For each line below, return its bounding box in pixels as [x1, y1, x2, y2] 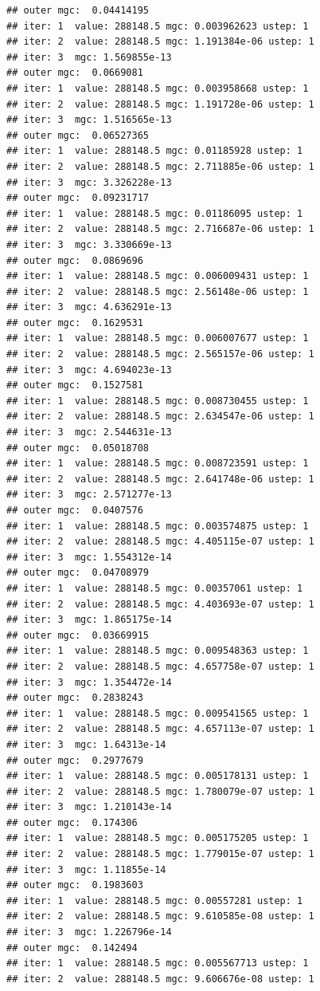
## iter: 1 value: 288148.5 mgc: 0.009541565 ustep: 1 [6, 707, 309, 719]
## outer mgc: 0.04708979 [6, 567, 149, 579]
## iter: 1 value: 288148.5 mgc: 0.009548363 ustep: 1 [6, 645, 309, 657]
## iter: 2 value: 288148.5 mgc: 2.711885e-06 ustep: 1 [6, 160, 314, 172]
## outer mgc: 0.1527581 [6, 379, 143, 391]
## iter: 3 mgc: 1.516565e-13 [6, 114, 172, 126]
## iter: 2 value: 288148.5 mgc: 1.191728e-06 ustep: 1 [6, 98, 314, 110]
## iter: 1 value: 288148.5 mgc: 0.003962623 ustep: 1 [6, 20, 309, 32]
